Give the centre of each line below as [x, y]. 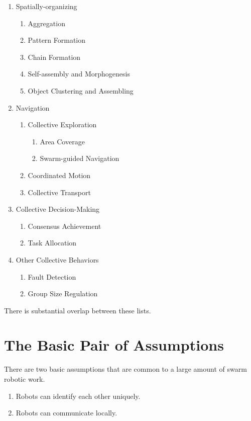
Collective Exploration [62, 124]
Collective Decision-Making [58, 209]
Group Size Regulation [63, 293]
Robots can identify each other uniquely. [78, 396]
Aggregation [46, 23]
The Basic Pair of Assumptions [114, 345]
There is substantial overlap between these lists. [78, 310]
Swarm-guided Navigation [80, 158]
